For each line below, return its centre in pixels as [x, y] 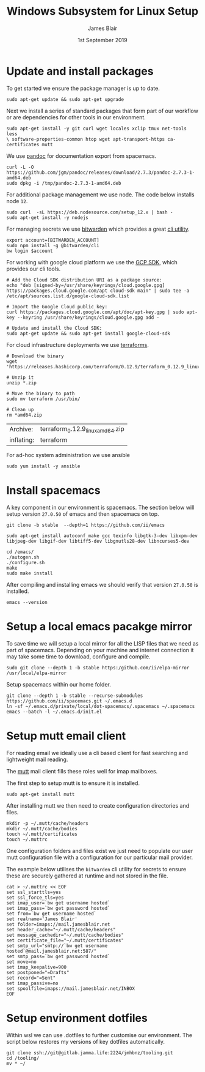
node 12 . [17, 201]
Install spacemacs [53, 490]
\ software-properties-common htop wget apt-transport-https [86, 139]
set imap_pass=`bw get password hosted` [59, 908]
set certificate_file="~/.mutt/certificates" [65, 940]
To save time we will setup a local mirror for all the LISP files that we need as [103, 643]
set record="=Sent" [31, 978]
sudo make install [30, 573]
